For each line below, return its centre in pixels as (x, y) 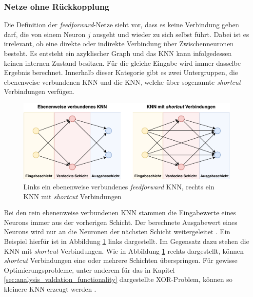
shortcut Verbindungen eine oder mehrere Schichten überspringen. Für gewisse (121, 260)
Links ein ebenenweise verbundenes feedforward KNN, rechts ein (119, 187)
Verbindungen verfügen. (39, 91)
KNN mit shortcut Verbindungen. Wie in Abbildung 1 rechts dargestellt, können (124, 251)
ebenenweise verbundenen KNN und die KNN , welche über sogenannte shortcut (123, 82)
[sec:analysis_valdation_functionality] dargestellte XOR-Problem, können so (118, 279)
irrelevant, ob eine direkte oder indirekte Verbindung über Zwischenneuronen (119, 44)
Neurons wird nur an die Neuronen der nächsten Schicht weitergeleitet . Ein (117, 232)
